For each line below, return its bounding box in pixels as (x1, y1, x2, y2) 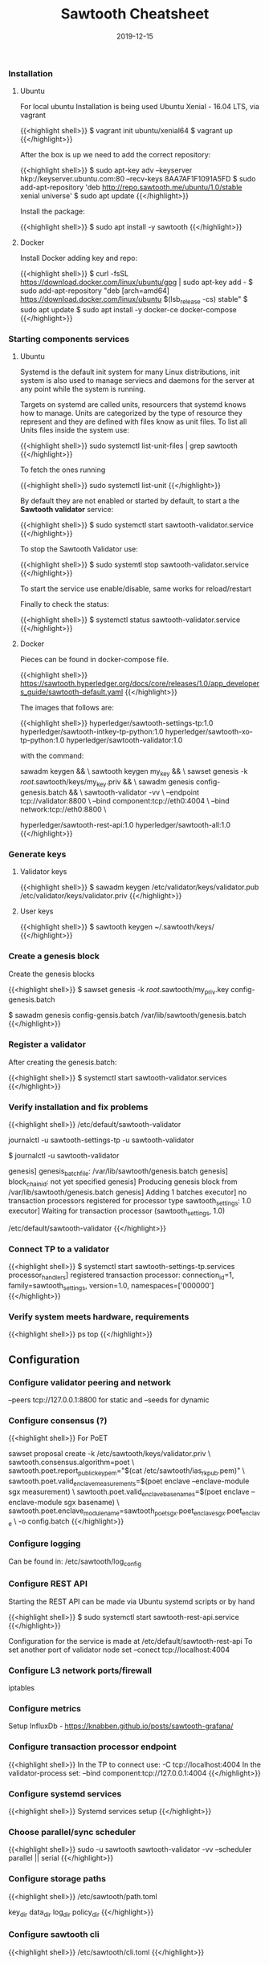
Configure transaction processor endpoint (8, 1741, 177, 1752)
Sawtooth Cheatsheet (60, 5, 210, 23)
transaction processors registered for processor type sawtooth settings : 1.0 (8, 1195, 251, 1207)
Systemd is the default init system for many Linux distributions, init (19, 367, 241, 377)
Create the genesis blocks (8, 969, 95, 978)
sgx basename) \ (63, 1497, 120, 1507)
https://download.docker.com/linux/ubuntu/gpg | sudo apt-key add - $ (19, 278, 254, 287)
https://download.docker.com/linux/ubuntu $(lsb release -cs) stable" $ (19, 295, 248, 306)
